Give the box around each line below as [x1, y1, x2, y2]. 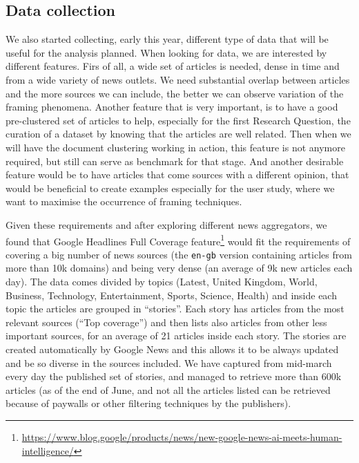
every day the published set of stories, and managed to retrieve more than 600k [6, 369, 342, 384]
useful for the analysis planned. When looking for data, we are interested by [6, 45, 327, 59]
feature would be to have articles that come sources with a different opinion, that [6, 167, 349, 182]
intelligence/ [21, 443, 74, 457]
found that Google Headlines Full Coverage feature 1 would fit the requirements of [6, 231, 351, 248]
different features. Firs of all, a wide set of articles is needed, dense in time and [6, 59, 340, 73]
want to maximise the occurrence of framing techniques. [6, 194, 242, 209]
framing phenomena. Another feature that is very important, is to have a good [6, 100, 338, 114]
